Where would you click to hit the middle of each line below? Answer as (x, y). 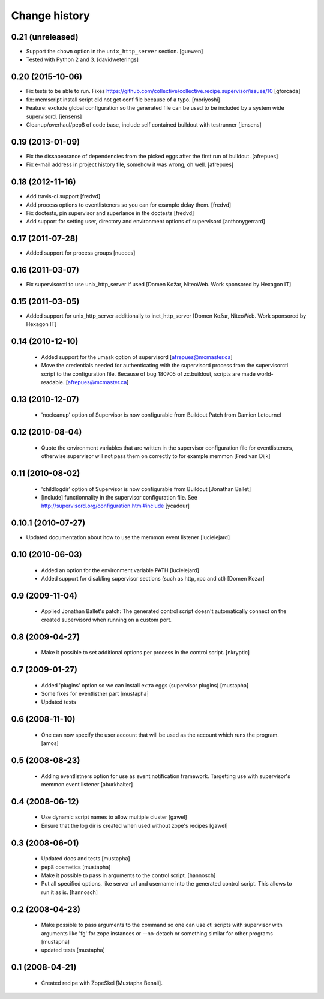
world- (265, 374)
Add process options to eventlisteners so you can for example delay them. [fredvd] (129, 205)
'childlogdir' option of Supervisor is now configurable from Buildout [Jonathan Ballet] (146, 489)
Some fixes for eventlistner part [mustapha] (95, 694)
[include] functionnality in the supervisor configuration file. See (119, 497)
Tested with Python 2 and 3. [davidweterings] (82, 59)
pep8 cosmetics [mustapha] (76, 867)
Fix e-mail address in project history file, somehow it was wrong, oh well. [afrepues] (130, 164)
